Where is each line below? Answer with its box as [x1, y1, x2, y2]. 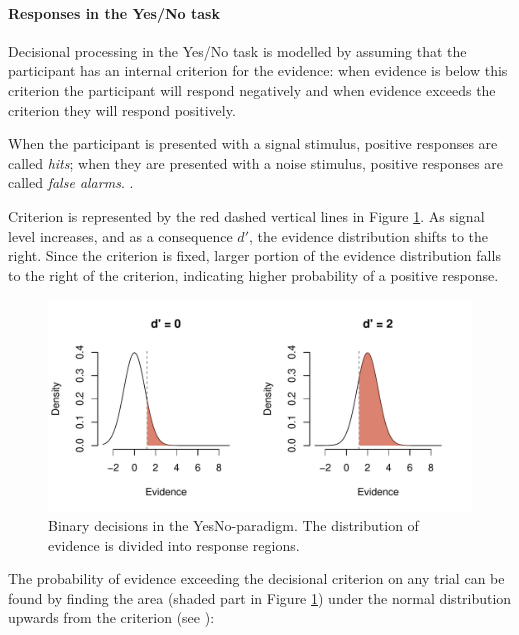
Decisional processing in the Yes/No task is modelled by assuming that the [8, 40, 467, 61]
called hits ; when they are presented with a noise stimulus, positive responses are [8, 152, 504, 173]
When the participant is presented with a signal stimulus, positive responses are [8, 133, 498, 154]
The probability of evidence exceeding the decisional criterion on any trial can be [8, 568, 505, 589]
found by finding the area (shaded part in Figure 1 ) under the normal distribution [8, 587, 512, 608]
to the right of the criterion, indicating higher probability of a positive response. [8, 264, 499, 285]
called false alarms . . [8, 172, 134, 193]
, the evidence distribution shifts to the [249, 225, 489, 246]
